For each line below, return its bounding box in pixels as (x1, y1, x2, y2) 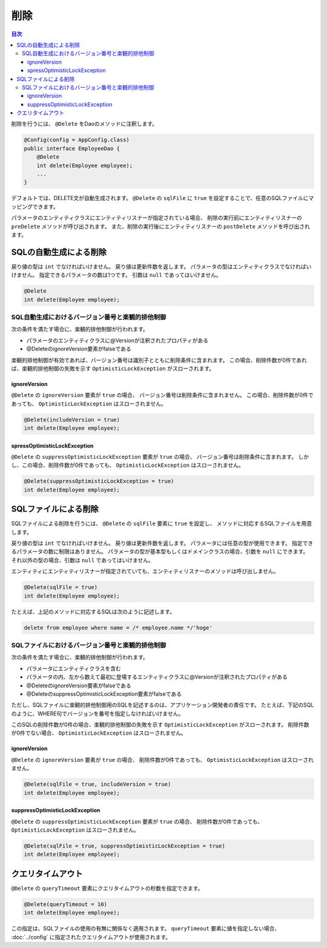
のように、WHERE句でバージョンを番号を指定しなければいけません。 (11, 710, 184, 717)
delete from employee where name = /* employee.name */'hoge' (24, 624, 213, 631)
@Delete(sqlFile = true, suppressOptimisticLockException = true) (24, 843, 225, 849)
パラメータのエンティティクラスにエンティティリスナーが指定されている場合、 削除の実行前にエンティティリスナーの (11, 214, 302, 221)
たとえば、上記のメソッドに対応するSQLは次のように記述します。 (11, 608, 176, 615)
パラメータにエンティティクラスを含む (26, 664, 121, 672)
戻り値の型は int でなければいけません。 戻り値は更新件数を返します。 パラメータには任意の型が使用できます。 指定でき (11, 539, 314, 547)
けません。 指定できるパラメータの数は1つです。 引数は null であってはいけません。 (11, 272, 222, 279)
